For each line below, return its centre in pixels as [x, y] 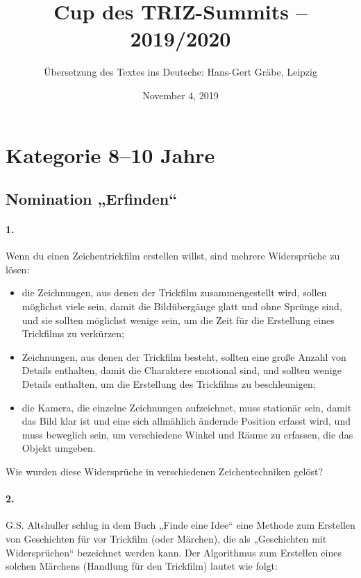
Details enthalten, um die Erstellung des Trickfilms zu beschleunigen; [169, 384]
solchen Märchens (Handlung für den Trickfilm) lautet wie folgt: [142, 566]
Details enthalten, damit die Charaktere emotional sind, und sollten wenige [182, 370]
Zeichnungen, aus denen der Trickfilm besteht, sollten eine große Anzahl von [184, 356]
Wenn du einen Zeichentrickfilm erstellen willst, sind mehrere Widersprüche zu [173, 256]
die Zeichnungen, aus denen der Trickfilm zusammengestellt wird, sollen [174, 292]
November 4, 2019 [180, 95]
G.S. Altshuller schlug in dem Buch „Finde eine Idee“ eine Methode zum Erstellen [180, 525]
